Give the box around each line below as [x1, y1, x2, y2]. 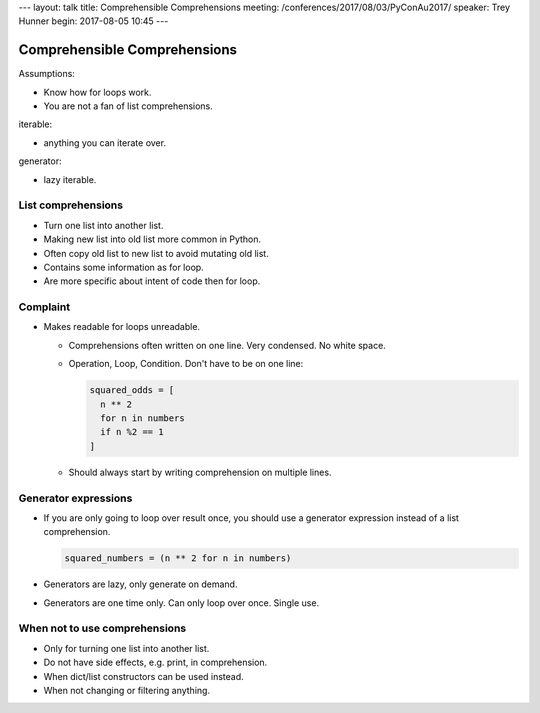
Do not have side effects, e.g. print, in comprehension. [43, 656, 268, 669]
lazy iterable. [43, 173, 97, 185]
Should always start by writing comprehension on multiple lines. [68, 466, 332, 478]
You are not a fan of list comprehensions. [43, 100, 214, 112]
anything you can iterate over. [43, 136, 167, 149]
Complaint [18, 300, 70, 314]
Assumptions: [18, 68, 75, 80]
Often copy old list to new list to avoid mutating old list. [43, 247, 269, 259]
